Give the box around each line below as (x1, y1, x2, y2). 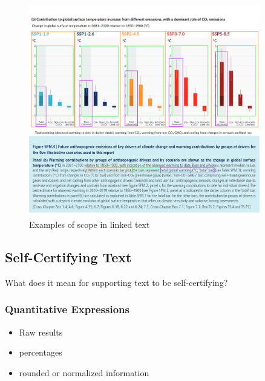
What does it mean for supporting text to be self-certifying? (5, 276, 228, 288)
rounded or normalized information (19, 366, 149, 379)
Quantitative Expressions (5, 302, 129, 317)
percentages (19, 346, 62, 359)
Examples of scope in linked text (29, 218, 150, 231)
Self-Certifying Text (5, 248, 132, 266)
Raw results (19, 325, 63, 338)
